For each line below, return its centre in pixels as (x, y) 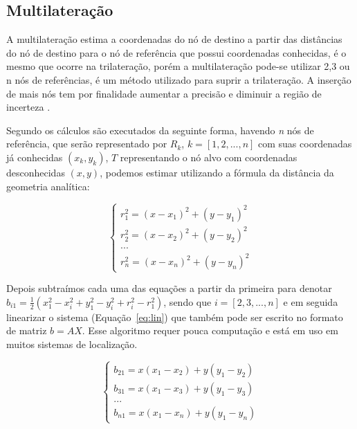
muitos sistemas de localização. (72, 344)
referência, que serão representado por (87, 144)
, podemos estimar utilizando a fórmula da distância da (217, 172)
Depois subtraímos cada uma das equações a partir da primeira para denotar (169, 288)
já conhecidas (35, 157)
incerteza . (28, 107)
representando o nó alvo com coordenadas (209, 157)
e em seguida (311, 301)
